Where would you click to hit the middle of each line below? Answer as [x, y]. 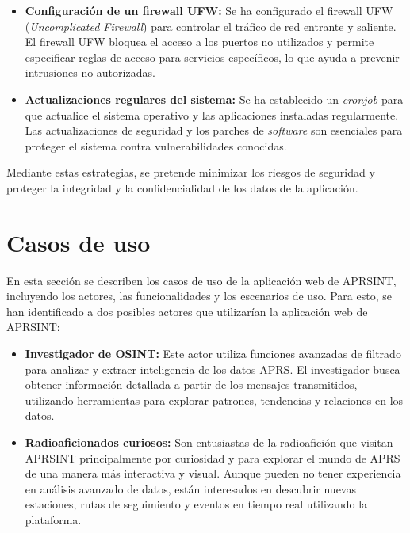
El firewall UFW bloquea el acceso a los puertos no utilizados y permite [199, 42]
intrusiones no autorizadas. [90, 72]
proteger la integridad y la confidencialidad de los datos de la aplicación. [182, 187]
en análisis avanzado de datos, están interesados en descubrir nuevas [190, 488]
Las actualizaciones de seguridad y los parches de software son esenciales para [214, 130]
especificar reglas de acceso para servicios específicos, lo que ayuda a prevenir [212, 57]
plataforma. [53, 519]
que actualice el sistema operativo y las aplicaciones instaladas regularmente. [212, 114]
